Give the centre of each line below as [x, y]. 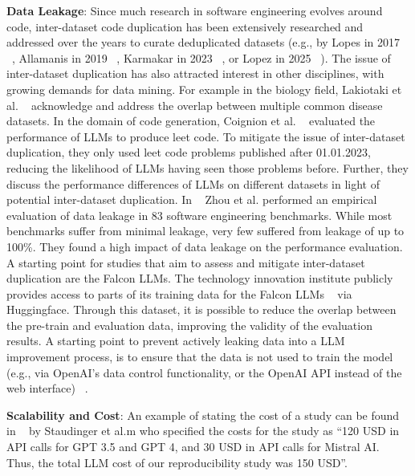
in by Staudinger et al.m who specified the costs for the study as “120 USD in [203, 431]
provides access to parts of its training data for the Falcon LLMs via [179, 293]
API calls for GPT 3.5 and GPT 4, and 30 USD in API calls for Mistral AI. [193, 447]
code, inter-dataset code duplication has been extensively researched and [185, 26]
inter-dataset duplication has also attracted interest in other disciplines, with [195, 73]
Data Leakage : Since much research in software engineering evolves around [195, 10]
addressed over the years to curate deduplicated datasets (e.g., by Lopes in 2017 [203, 42]
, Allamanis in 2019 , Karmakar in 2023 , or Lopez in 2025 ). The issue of [201, 57]
